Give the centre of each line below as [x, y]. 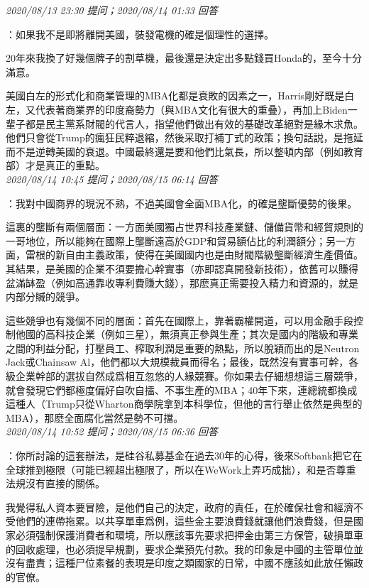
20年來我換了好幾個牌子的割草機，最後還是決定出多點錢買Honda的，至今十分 [184, 58]
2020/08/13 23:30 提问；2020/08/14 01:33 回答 [112, 10]
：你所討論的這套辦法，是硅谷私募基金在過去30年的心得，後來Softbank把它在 [184, 456]
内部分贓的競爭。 [45, 296]
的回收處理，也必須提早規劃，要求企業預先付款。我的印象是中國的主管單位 [180, 549]
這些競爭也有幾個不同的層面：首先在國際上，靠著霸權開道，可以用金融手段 [180, 320]
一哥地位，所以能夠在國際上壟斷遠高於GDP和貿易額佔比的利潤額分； [166, 240]
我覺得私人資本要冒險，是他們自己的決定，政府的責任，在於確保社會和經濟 [180, 507]
